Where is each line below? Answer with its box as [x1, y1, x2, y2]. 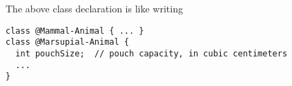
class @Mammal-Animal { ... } [6, 25, 144, 36]
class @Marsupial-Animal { [6, 37, 129, 47]
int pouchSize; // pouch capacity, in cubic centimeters [15, 48, 288, 58]
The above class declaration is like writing [6, 1, 183, 15]
